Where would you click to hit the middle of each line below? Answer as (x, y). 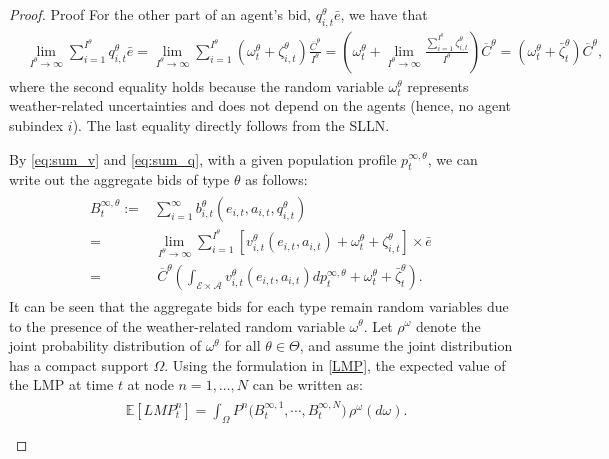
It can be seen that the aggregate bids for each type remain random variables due (259, 305)
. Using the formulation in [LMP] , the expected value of (335, 364)
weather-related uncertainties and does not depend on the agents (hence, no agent (260, 105)
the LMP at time (61, 384)
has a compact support (79, 364)
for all (242, 345)
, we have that (384, 14)
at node (150, 384)
